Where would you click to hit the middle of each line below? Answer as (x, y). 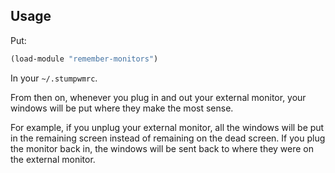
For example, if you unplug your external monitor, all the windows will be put (167, 127)
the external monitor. (53, 159)
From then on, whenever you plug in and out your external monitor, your (158, 97)
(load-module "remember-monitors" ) (84, 59)
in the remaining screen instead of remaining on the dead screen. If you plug (168, 138)
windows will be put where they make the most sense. (122, 108)
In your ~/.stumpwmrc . (54, 78)
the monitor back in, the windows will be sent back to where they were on (162, 148)
